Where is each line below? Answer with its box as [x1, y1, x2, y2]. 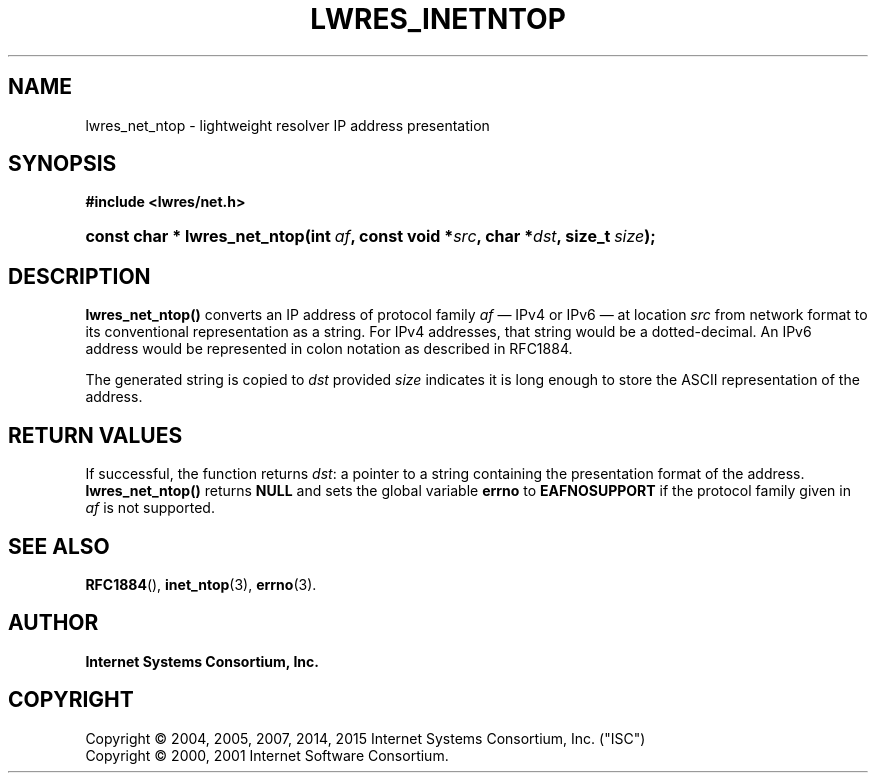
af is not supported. [85, 499, 215, 517]
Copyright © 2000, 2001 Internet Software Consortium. [85, 746, 449, 764]
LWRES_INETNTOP [310, 2, 566, 36]
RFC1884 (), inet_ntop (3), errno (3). [85, 575, 317, 593]
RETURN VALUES [8, 422, 183, 448]
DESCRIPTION [8, 263, 151, 289]
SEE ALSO [8, 533, 110, 559]
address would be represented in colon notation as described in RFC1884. [85, 340, 573, 358]
